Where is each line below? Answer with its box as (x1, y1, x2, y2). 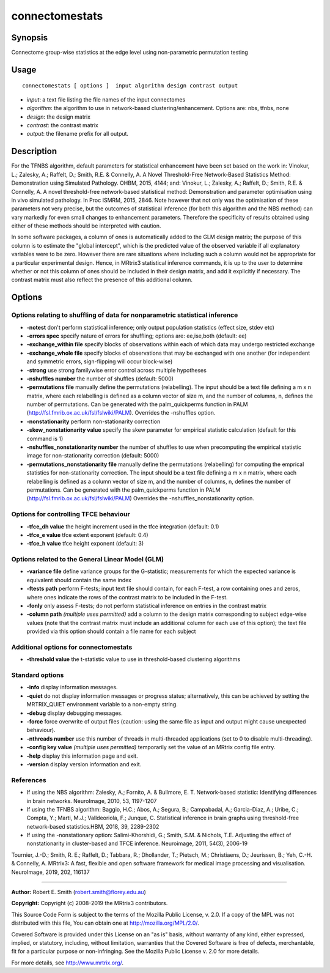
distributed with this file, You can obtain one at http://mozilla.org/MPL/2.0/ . (11, 919, 200, 927)
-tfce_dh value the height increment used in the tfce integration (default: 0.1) (26, 523, 219, 530)
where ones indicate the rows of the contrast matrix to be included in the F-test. (26, 593, 229, 601)
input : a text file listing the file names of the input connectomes (26, 95, 186, 103)
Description (11, 146, 57, 157)
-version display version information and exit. (26, 760, 142, 768)
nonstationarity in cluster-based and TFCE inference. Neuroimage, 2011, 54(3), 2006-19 (26, 840, 248, 847)
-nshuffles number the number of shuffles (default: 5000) (26, 375, 174, 382)
